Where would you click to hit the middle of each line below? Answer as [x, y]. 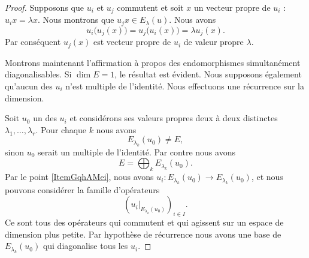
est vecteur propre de [132, 42]
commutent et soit [150, 7]
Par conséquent [33, 42]
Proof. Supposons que [44, 7]
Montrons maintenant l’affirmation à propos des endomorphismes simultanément [153, 62]
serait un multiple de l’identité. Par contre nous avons [137, 151]
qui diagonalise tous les [85, 246]
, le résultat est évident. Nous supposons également [208, 74]
